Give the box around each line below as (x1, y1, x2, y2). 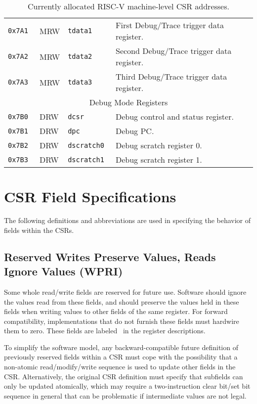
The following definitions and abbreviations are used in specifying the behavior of (4, 215, 251, 225)
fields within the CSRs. (4, 224, 74, 235)
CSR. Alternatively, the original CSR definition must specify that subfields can (4, 371, 243, 381)
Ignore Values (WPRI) (4, 264, 123, 279)
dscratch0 (68, 141, 104, 149)
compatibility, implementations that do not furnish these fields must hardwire (4, 315, 239, 326)
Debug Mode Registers (89, 96, 168, 108)
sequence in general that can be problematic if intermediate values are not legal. (4, 390, 247, 401)
